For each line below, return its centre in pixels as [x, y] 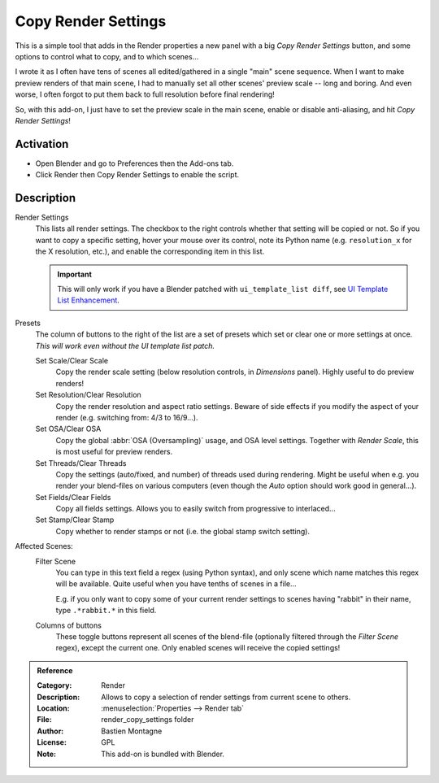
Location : [53, 708]
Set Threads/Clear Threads [81, 463]
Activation [42, 144]
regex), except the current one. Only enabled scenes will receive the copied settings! [198, 648]
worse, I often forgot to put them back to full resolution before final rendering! [145, 94]
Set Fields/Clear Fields [73, 497]
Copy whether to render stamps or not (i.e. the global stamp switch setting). [183, 531]
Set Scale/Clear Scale [72, 361]
